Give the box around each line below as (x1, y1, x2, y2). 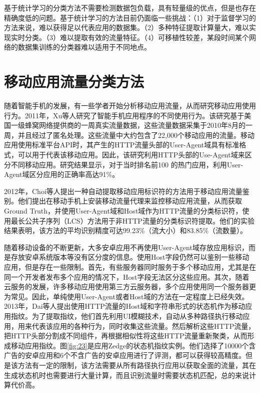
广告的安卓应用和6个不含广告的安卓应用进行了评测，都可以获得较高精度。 (4, 350, 245, 360)
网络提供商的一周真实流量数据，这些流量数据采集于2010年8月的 (38, 120, 245, 130)
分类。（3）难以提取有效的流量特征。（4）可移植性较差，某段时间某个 (24, 32, 249, 42)
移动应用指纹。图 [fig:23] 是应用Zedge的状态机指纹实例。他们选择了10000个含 (10, 340, 256, 350)
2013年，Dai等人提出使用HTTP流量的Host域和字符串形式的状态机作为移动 (4, 301, 245, 311)
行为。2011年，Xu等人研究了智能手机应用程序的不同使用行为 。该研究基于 (4, 110, 244, 120)
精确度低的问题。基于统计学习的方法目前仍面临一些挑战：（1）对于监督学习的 (4, 12, 256, 23)
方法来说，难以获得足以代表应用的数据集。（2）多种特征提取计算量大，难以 (4, 22, 249, 33)
